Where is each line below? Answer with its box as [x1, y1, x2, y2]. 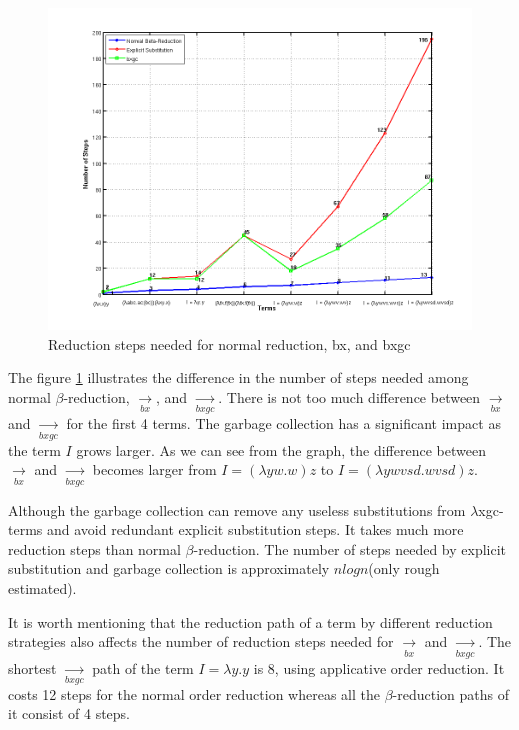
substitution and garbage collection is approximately [8, 558, 330, 579]
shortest [8, 657, 57, 678]
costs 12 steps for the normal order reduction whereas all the [8, 683, 380, 704]
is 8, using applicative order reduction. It [253, 657, 505, 678]
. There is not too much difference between [218, 387, 481, 408]
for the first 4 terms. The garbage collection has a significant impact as [66, 413, 501, 434]
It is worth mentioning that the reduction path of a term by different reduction [8, 611, 493, 632]
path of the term [92, 657, 194, 678]
